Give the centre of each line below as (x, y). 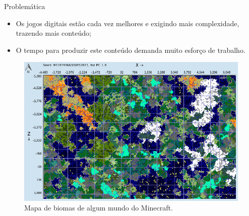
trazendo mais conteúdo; (53, 33)
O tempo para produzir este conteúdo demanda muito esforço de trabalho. (131, 50)
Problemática (25, 6)
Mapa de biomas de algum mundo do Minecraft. (99, 208)
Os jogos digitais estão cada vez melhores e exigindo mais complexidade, (128, 23)
